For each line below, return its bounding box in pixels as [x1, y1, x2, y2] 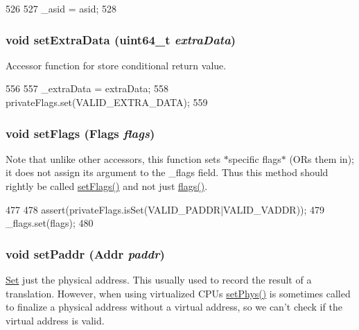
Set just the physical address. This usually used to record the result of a [6, 272, 312, 286]
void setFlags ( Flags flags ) [6, 124, 155, 141]
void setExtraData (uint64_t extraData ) [6, 31, 236, 48]
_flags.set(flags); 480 [6, 216, 94, 230]
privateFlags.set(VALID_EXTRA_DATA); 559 [6, 95, 208, 109]
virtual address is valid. [6, 313, 105, 327]
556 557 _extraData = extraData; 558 [6, 81, 168, 96]
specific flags [228, 151, 281, 166]
